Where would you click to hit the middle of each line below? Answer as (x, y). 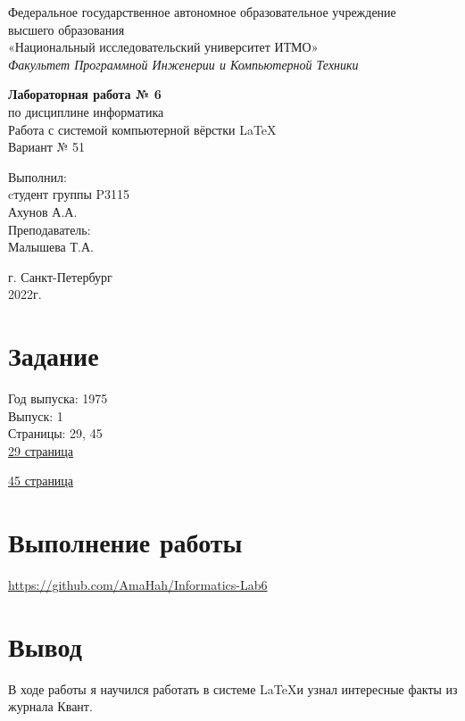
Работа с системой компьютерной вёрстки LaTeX (142, 129)
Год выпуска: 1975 (58, 398)
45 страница (41, 481)
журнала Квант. (50, 706)
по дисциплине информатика (86, 111)
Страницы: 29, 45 (55, 433)
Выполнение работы (125, 542)
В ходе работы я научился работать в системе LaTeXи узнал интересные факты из (233, 688)
